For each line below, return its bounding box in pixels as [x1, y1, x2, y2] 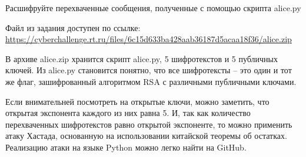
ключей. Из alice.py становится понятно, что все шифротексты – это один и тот [5, 64, 292, 76]
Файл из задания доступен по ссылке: [5, 21, 141, 33]
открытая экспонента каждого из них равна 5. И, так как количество [5, 107, 251, 119]
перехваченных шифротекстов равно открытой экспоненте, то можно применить [5, 118, 292, 130]
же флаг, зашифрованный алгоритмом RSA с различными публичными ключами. [5, 75, 297, 87]
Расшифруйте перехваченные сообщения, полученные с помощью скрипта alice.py [5, 2, 301, 13]
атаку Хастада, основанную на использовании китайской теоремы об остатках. [5, 129, 287, 142]
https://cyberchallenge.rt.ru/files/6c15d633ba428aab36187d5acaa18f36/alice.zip [5, 33, 292, 45]
